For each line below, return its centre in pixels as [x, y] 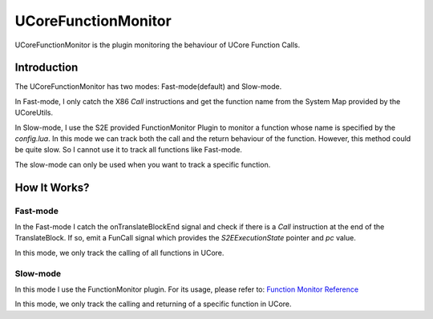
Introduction [47, 68]
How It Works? [52, 187]
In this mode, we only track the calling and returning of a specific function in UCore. [153, 304]
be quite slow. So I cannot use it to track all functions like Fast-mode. [128, 150]
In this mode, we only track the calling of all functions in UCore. [119, 252]
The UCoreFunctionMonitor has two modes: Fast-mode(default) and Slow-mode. [148, 87]
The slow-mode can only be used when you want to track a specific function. [143, 164]
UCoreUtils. [34, 113]
